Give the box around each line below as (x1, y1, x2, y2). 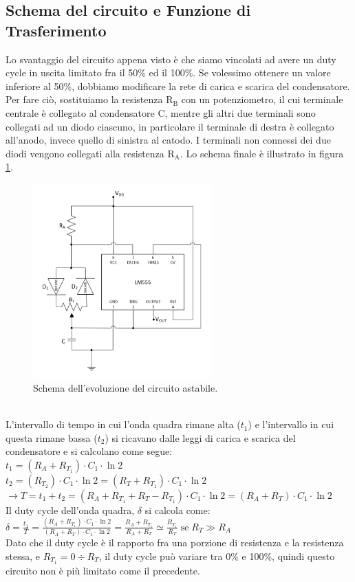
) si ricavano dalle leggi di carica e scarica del (105, 430, 296, 445)
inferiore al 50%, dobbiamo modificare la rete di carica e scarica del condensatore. (6, 78, 350, 93)
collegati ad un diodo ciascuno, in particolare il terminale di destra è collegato (6, 119, 334, 133)
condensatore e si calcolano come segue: (6, 444, 173, 458)
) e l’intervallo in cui (248, 417, 334, 432)
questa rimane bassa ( (6, 430, 98, 445)
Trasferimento (6, 19, 107, 41)
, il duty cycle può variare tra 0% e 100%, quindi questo (98, 548, 335, 563)
